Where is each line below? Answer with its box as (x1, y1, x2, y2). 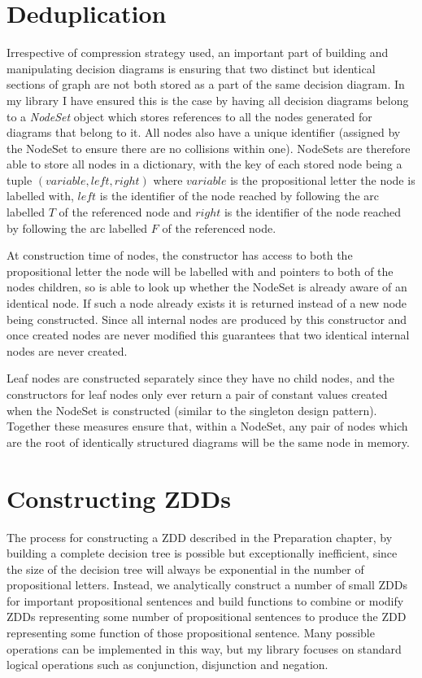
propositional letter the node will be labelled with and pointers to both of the (7, 262, 394, 279)
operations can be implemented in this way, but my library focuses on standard (7, 640, 402, 657)
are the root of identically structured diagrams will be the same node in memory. (7, 433, 410, 450)
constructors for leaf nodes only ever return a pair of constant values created (7, 386, 388, 402)
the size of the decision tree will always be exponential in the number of (7, 560, 364, 577)
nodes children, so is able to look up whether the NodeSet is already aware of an (7, 278, 407, 295)
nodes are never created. (7, 342, 128, 359)
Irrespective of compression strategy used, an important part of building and (7, 44, 389, 61)
